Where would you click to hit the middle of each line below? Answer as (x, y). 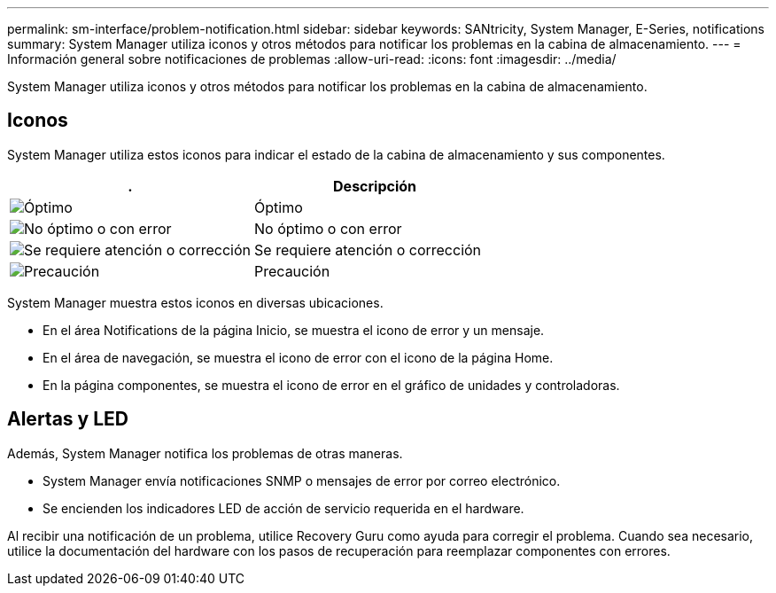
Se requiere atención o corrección (368, 250)
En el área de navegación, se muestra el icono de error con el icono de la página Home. (298, 357)
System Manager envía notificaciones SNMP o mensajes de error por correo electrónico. (302, 480)
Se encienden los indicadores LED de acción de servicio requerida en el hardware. (283, 508)
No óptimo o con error (328, 228)
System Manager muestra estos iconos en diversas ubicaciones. (195, 302)
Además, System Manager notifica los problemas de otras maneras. (205, 453)
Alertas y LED (68, 419)
